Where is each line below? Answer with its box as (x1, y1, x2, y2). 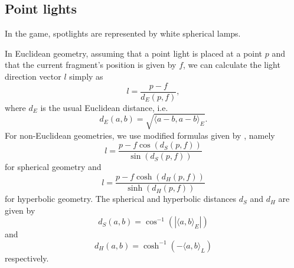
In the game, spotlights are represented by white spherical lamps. (5, 27, 241, 40)
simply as (69, 70, 103, 82)
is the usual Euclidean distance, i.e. (40, 101, 168, 113)
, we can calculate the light (183, 58, 280, 71)
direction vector (5, 70, 61, 82)
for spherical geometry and (5, 161, 102, 173)
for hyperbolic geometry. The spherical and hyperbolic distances (5, 192, 237, 205)
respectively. (5, 251, 49, 264)
